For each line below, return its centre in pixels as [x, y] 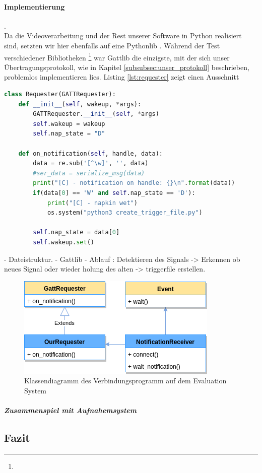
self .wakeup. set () [64, 242]
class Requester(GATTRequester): [60, 94]
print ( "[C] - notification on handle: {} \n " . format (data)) [134, 183]
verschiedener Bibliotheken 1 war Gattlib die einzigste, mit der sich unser [117, 56]
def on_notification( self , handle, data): [91, 153]
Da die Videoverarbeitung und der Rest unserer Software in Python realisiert [123, 36]
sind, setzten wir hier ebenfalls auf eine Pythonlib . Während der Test [112, 45]
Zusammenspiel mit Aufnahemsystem [71, 410]
